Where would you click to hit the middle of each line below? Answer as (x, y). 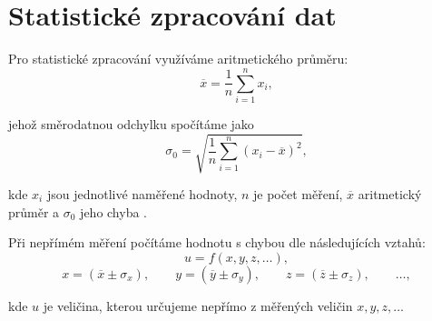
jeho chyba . (114, 211)
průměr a (34, 211)
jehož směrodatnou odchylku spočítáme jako (131, 123)
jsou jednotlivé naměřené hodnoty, (142, 193)
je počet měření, (298, 193)
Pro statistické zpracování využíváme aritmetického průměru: (178, 59)
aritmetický (390, 193)
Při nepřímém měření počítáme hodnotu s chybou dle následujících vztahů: (217, 242)
